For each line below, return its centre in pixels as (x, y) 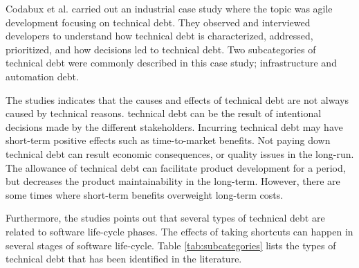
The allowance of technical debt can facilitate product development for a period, (176, 167)
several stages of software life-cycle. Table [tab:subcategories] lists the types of (171, 245)
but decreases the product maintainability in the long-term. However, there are (173, 181)
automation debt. (42, 76)
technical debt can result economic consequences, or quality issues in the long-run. (180, 153)
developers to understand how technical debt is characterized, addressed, (159, 36)
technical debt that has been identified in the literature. (124, 259)
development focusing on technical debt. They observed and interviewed (158, 22)
